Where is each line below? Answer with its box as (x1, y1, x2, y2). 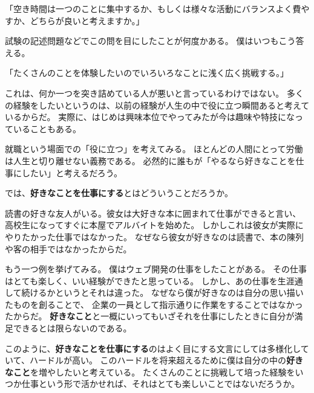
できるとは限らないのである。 (13, 322, 132, 334)
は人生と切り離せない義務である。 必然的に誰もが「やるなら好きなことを (5, 154, 296, 167)
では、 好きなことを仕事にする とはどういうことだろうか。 (5, 187, 234, 199)
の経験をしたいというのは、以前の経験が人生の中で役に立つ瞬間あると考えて (5, 98, 310, 111)
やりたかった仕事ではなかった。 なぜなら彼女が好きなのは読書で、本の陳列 (5, 230, 304, 243)
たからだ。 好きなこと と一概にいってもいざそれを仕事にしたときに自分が (5, 310, 295, 322)
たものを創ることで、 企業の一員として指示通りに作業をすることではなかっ (5, 298, 303, 310)
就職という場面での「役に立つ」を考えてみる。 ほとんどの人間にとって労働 (5, 142, 303, 155)
